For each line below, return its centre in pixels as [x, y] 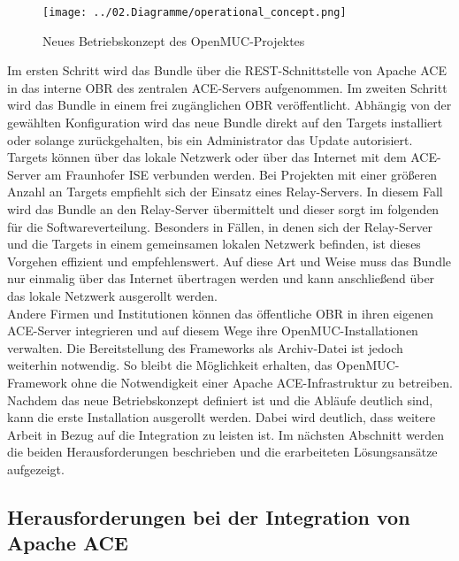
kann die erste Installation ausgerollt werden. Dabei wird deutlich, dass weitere [222, 417]
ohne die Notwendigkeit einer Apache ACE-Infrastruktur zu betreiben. [262, 382]
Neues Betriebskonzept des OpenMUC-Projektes [174, 40]
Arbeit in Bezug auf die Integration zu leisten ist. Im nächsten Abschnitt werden [226, 434]
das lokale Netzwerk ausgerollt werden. [112, 295]
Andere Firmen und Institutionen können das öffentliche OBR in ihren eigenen [220, 313]
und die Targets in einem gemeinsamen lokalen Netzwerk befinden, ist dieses [214, 244]
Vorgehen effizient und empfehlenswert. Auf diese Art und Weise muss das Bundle [229, 261]
